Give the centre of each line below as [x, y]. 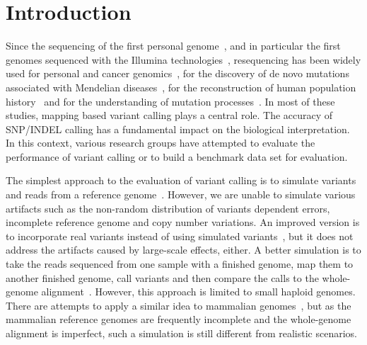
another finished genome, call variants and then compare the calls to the [162, 277]
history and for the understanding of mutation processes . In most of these [170, 101]
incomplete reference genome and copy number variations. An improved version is [183, 222]
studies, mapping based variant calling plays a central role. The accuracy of [169, 115]
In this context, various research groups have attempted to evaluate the [161, 143]
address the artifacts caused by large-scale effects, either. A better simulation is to [183, 250]
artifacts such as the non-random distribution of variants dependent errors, [168, 208]
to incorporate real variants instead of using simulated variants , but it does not [180, 236]
